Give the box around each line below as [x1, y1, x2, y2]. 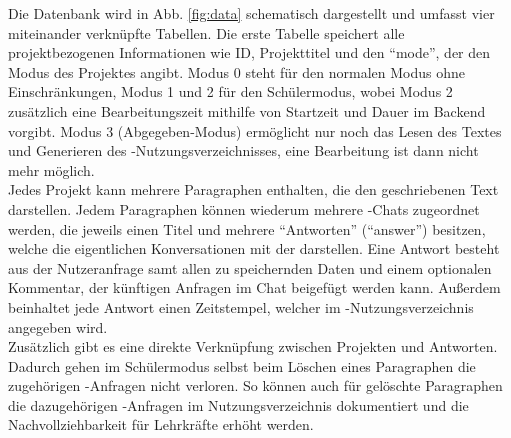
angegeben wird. [8, 316, 108, 337]
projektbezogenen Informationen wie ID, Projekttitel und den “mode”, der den [8, 42, 491, 63]
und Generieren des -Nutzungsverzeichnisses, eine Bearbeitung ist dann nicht [8, 140, 479, 161]
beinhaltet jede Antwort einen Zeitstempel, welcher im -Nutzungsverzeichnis [8, 296, 474, 317]
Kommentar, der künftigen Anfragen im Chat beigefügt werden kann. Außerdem [8, 277, 501, 298]
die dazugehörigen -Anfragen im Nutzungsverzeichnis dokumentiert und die [8, 394, 469, 415]
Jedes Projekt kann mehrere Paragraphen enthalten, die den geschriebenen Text [8, 179, 499, 200]
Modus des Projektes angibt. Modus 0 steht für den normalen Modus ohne [8, 61, 465, 82]
